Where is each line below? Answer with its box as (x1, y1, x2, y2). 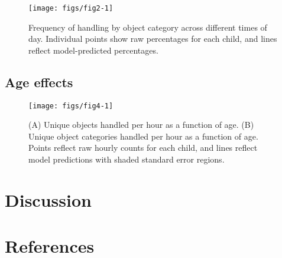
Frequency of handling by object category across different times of (28, 21, 267, 33)
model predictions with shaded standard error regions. (28, 153, 225, 166)
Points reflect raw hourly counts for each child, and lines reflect (28, 141, 258, 154)
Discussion (5, 187, 92, 211)
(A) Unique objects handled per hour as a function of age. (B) (28, 118, 254, 131)
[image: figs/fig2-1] (28, 4, 114, 12)
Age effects (5, 72, 73, 91)
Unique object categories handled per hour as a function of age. (28, 130, 258, 142)
